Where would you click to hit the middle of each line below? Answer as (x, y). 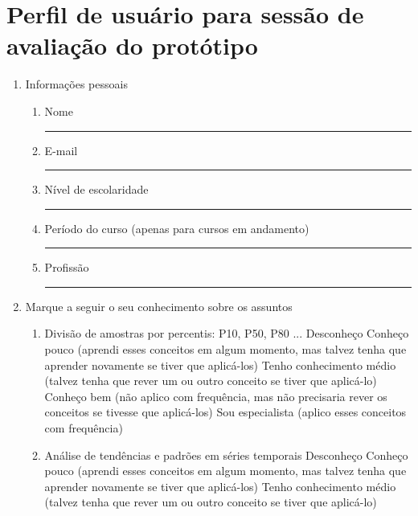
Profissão (67, 267)
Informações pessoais (76, 84)
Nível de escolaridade (96, 189)
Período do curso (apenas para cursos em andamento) (177, 228)
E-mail (61, 150)
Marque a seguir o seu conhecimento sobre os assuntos (159, 306)
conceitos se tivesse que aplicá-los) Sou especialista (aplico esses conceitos (225, 412)
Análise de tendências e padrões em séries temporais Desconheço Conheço (226, 455)
